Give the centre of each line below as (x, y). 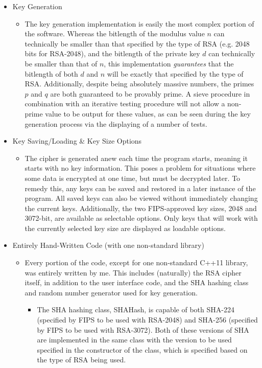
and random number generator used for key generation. (111, 292)
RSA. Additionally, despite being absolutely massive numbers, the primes (139, 84)
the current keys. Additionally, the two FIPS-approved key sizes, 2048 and (141, 208)
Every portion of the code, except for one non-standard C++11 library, (136, 262)
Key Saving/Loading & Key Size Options (77, 141)
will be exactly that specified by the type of (175, 73)
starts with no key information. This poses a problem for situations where (140, 168)
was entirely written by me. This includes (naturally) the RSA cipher (133, 272)
